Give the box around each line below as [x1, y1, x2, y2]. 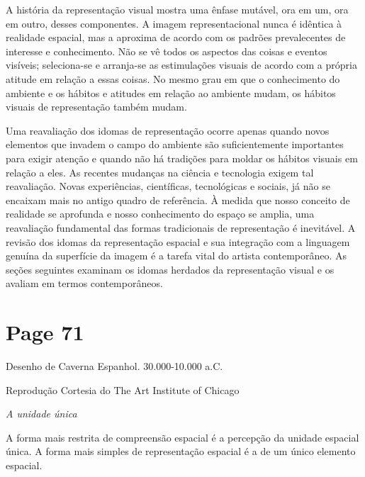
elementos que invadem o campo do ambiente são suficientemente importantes [6, 137, 344, 152]
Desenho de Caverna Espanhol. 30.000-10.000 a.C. [6, 359, 223, 373]
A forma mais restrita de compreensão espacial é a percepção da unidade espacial [6, 430, 359, 444]
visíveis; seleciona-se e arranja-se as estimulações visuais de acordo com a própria [6, 57, 357, 72]
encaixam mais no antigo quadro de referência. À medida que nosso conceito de [6, 192, 350, 207]
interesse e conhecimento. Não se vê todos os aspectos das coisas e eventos [6, 43, 327, 58]
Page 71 [6, 318, 84, 347]
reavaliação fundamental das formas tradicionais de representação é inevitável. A [6, 220, 356, 235]
